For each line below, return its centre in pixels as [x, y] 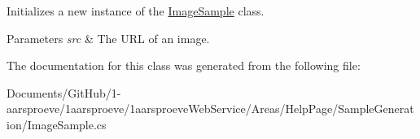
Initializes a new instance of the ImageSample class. [136, 11]
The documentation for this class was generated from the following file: [184, 65]
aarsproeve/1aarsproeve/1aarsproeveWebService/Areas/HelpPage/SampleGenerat [210, 109]
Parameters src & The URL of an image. [108, 38]
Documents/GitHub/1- [64, 92]
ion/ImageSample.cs [57, 124]
